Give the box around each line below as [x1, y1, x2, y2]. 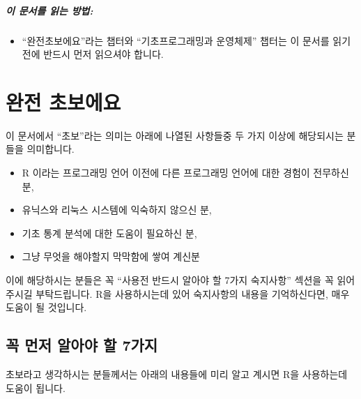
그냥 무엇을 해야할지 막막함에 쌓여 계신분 [22, 249, 200, 264]
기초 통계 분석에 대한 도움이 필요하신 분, [22, 225, 197, 240]
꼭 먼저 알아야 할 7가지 [6, 334, 158, 356]
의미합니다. [26, 142, 75, 156]
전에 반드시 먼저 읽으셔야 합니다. [22, 47, 164, 61]
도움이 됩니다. [6, 380, 66, 395]
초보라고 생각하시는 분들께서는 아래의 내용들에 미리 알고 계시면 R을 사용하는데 [6, 367, 348, 382]
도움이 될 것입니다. [6, 300, 87, 315]
